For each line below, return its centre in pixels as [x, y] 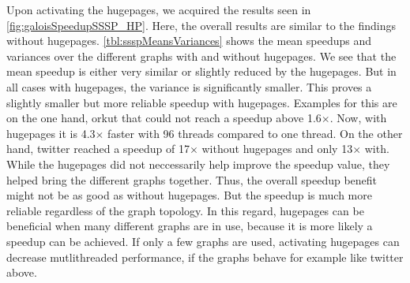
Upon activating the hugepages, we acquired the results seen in [159, 9]
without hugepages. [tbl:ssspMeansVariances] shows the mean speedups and [189, 41]
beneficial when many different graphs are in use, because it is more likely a [190, 226]
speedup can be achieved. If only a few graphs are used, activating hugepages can [203, 241]
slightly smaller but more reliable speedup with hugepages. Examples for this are [202, 102]
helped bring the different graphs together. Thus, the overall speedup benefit [192, 179]
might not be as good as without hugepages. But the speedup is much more [189, 195]
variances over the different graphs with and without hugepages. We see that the [201, 56]
